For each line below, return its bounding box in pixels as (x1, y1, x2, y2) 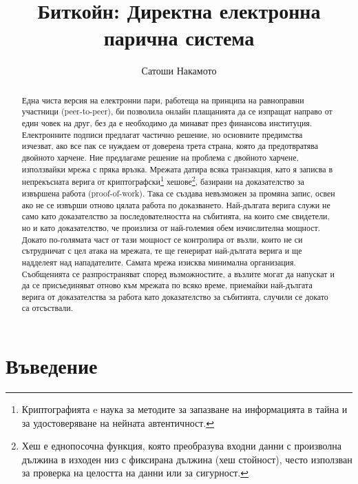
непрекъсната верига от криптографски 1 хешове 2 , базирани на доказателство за (21, 174, 304, 188)
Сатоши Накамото (141, 63, 217, 78)
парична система (103, 23, 255, 52)
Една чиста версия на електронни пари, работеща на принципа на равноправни (21, 94, 304, 105)
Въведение (6, 352, 98, 380)
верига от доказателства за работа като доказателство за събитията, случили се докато (21, 290, 328, 302)
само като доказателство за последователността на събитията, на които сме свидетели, (21, 210, 330, 222)
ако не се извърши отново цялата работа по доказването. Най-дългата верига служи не (21, 199, 330, 210)
